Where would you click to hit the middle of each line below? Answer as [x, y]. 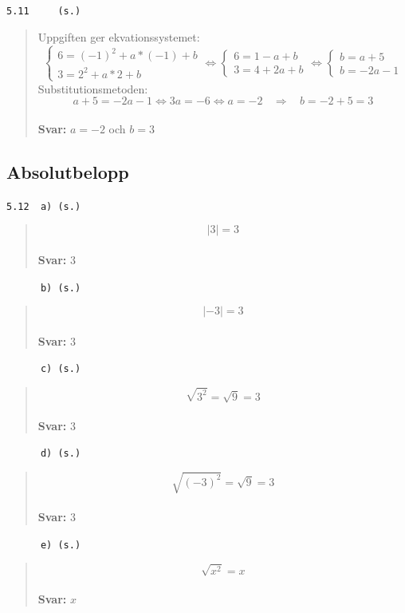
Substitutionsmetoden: [93, 88]
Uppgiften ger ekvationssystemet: [119, 36]
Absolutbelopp [68, 171]
